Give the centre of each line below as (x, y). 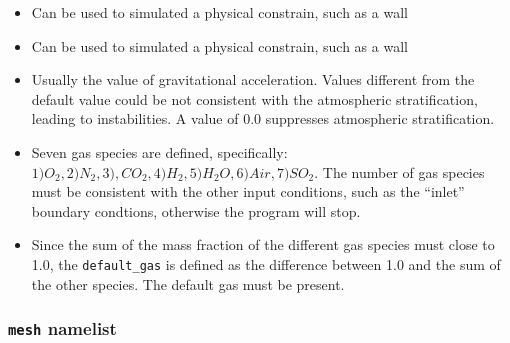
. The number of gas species (399, 171)
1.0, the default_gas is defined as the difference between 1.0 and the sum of (266, 263)
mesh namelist (62, 328)
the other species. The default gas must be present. (188, 283)
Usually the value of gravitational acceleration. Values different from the (253, 79)
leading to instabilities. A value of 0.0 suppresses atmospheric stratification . (263, 118)
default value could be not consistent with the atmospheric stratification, (254, 98)
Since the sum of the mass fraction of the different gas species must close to (263, 244)
